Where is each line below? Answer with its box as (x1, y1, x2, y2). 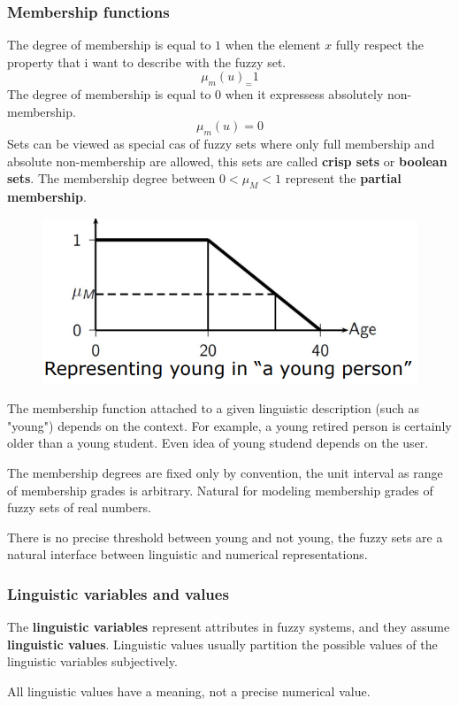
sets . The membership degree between (7, 169, 216, 188)
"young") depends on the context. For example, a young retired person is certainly (7, 416, 452, 434)
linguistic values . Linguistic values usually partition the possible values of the (7, 634, 438, 653)
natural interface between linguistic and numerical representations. (7, 545, 368, 564)
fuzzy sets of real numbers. (7, 498, 151, 517)
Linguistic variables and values (7, 582, 229, 604)
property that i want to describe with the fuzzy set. (7, 52, 287, 71)
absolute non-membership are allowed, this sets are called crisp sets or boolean (7, 151, 448, 170)
